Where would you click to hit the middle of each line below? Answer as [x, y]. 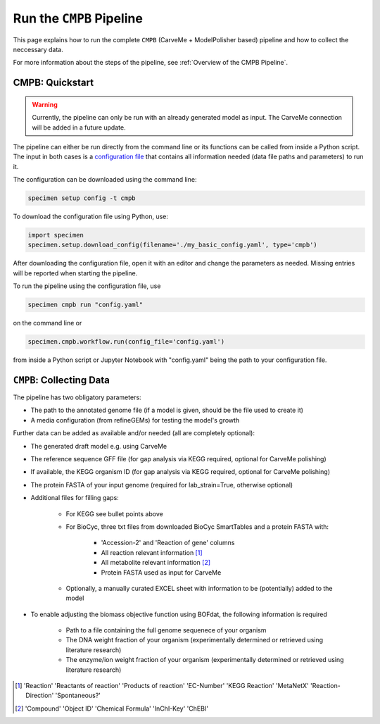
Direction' [40, 695]
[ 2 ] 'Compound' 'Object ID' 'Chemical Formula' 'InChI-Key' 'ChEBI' [112, 709]
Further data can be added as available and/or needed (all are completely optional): [134, 433]
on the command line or [47, 323]
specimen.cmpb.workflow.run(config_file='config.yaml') [126, 342]
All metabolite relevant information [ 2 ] [156, 563]
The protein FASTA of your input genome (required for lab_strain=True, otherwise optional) [162, 485]
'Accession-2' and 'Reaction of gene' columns [168, 543]
